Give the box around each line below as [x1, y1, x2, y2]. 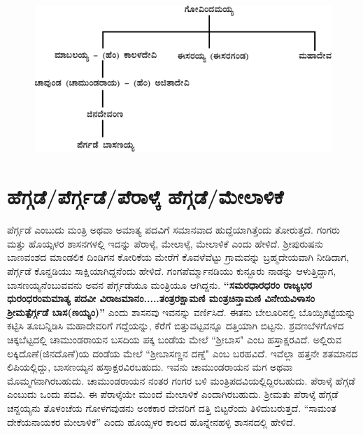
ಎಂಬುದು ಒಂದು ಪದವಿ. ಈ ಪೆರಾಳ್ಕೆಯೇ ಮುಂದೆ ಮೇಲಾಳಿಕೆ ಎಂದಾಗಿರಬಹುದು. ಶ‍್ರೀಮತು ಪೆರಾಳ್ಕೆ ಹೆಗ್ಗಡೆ [7, 387, 339, 401]
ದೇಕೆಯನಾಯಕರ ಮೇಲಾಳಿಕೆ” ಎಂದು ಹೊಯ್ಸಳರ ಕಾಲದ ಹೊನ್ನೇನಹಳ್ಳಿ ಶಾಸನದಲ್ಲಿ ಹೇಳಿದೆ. [7, 414, 296, 429]
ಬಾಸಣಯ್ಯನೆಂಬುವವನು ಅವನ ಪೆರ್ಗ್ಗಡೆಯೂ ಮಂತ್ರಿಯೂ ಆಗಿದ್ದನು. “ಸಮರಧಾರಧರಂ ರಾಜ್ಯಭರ [7, 277, 312, 292]
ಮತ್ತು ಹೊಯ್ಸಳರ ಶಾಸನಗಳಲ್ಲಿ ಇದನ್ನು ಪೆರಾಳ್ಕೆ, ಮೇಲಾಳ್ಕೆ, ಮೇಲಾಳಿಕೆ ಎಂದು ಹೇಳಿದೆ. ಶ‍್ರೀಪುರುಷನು [7, 236, 324, 250]
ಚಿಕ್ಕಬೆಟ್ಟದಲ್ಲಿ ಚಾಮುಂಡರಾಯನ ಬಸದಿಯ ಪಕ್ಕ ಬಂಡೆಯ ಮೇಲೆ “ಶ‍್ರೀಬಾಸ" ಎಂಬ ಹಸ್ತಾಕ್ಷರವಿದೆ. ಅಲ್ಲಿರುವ [7, 331, 342, 346]
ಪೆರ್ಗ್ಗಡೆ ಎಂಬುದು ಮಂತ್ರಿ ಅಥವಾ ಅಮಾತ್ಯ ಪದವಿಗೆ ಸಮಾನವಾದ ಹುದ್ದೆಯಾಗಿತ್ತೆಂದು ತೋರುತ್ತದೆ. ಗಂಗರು [7, 222, 340, 237]
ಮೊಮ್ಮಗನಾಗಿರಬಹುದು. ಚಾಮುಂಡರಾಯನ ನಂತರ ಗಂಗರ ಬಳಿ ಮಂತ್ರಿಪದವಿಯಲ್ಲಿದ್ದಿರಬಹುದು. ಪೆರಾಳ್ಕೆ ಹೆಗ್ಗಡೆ [7, 373, 355, 387]
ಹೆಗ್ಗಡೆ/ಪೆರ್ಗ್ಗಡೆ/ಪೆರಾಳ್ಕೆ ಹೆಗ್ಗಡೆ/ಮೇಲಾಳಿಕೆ [7, 182, 284, 211]
